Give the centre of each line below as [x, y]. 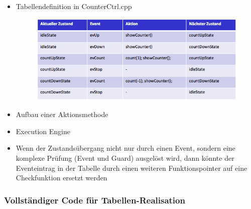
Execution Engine [43, 131]
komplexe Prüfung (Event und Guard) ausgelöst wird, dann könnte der [125, 158]
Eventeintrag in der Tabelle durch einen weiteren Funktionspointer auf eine [132, 168]
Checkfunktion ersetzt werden [61, 178]
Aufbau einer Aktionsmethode [62, 114]
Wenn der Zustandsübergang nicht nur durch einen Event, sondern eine [125, 148]
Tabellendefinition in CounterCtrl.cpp [74, 6]
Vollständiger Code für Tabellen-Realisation [95, 200]
